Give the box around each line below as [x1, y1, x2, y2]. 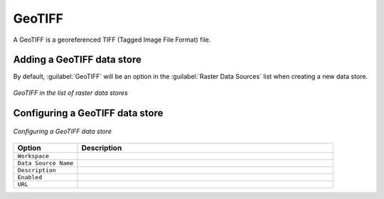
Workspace [17, 152, 50, 159]
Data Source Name [17, 159, 74, 166]
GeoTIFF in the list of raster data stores [13, 89, 128, 97]
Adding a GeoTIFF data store [13, 54, 142, 66]
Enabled [17, 174, 43, 181]
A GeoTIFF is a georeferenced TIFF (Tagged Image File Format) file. [13, 35, 211, 44]
